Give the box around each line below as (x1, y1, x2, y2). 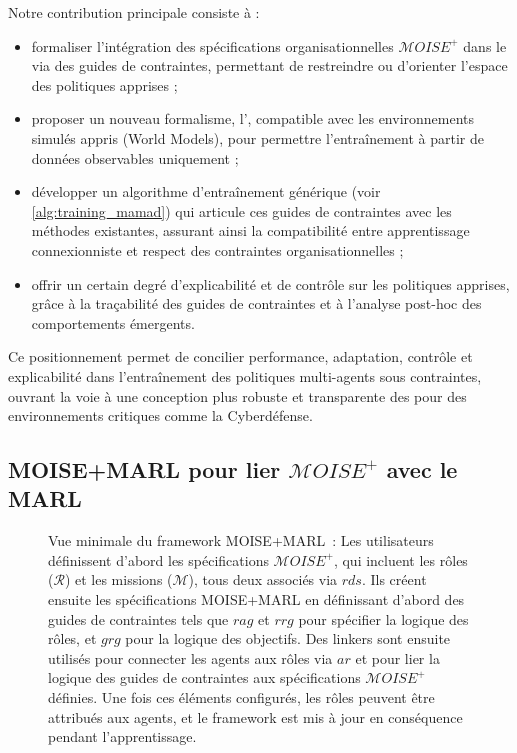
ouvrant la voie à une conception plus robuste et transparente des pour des (8, 385, 467, 406)
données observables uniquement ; (31, 147, 239, 168)
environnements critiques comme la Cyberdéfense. (8, 405, 313, 426)
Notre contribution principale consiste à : (8, 2, 260, 22)
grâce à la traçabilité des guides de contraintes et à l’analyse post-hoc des (31, 293, 482, 314)
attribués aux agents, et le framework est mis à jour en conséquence (48, 706, 463, 727)
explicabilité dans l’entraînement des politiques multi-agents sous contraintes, (8, 365, 482, 386)
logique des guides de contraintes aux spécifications (48, 667, 361, 688)
